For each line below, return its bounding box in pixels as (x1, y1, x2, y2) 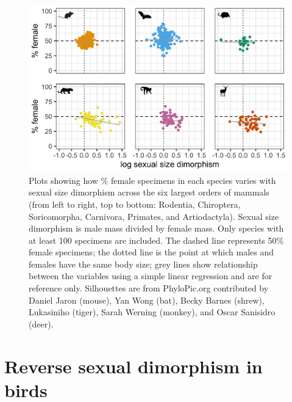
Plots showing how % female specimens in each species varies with (29, 174, 276, 186)
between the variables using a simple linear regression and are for (29, 269, 272, 282)
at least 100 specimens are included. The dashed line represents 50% (29, 233, 284, 246)
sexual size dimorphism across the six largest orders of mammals (29, 186, 269, 199)
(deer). (29, 317, 54, 330)
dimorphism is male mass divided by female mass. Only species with (29, 222, 284, 235)
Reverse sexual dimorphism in (4, 353, 263, 378)
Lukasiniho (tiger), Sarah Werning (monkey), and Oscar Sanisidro (29, 305, 276, 318)
